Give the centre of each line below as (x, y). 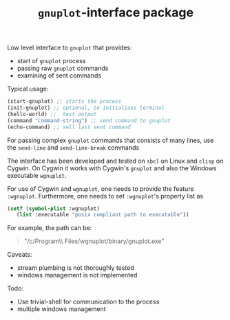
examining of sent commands (59, 76)
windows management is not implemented (77, 275)
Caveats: (20, 255)
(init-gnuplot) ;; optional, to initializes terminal (86, 108)
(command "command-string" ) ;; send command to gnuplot (89, 121)
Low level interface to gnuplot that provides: (70, 48)
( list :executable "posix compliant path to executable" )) (103, 215)
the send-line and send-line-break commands (73, 147)
